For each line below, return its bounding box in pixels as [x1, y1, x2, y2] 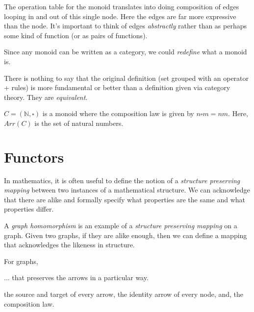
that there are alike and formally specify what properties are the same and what [4, 194, 246, 204]
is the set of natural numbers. [34, 118, 124, 128]
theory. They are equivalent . [4, 92, 88, 102]
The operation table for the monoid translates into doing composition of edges [4, 1, 239, 11]
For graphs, [4, 256, 38, 266]
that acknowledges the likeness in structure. [4, 240, 135, 250]
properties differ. [4, 204, 54, 214]
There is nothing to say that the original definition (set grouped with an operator [4, 72, 249, 83]
